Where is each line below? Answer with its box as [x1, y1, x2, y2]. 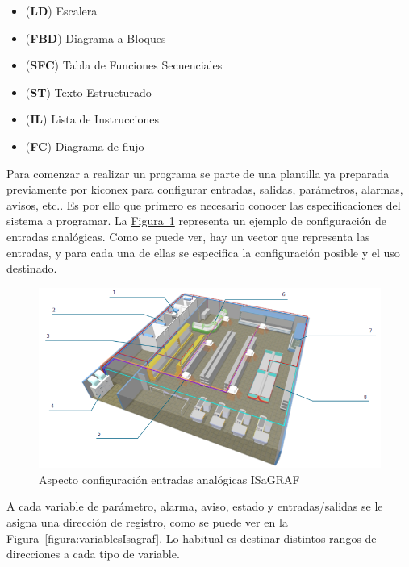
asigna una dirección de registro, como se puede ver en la [6, 513, 288, 530]
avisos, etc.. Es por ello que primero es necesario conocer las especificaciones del [6, 196, 401, 213]
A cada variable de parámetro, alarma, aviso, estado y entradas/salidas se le [6, 498, 383, 515]
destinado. [6, 260, 57, 277]
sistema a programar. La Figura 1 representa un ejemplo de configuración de [6, 212, 387, 229]
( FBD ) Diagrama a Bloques [25, 29, 166, 46]
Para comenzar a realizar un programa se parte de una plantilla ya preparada [6, 165, 390, 181]
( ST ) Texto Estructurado [25, 83, 152, 100]
